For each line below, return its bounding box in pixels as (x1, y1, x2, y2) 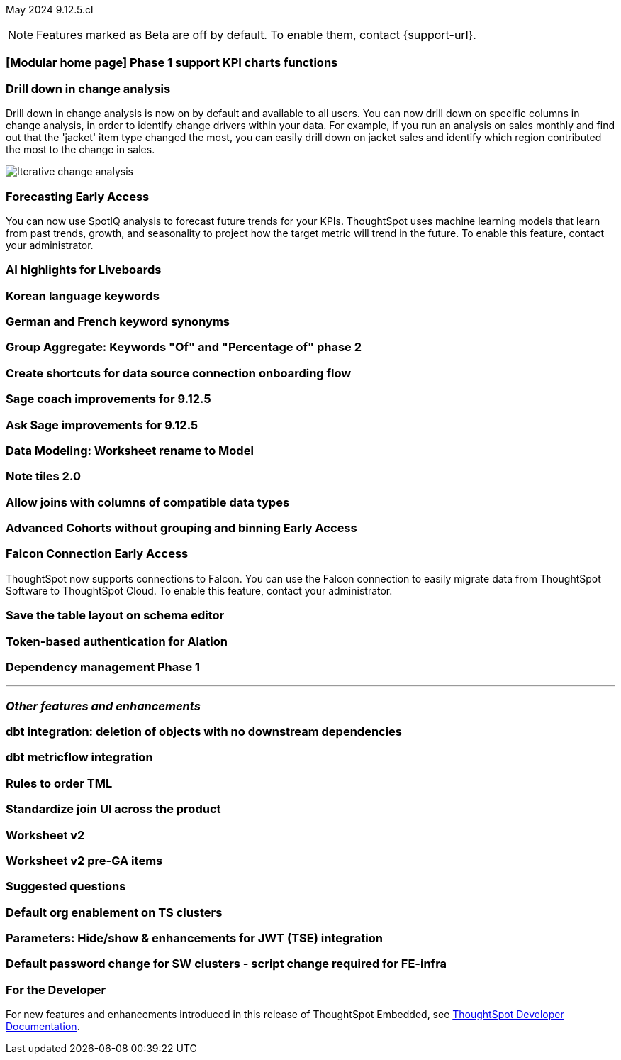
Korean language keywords (6, 288, 160, 303)
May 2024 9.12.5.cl (6, 4, 94, 16)
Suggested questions (6, 879, 126, 894)
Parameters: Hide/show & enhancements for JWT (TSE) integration (6, 931, 383, 945)
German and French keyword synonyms (6, 314, 230, 329)
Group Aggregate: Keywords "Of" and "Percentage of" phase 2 (6, 340, 362, 355)
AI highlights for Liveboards (6, 263, 162, 277)
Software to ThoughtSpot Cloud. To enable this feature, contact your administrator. (6, 584, 393, 597)
